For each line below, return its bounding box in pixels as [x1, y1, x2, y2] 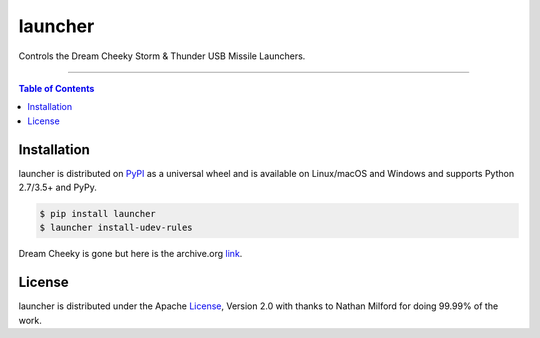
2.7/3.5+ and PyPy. [18, 181, 97, 194]
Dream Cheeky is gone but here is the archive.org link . [18, 248, 243, 260]
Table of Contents [18, 82, 95, 94]
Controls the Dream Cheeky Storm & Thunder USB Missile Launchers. [18, 50, 306, 62]
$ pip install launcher [39, 208, 157, 219]
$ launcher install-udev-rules [39, 222, 194, 234]
